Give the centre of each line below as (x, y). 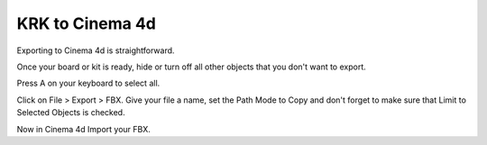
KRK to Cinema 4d (87, 23)
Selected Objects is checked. (71, 113)
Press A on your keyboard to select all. (88, 83)
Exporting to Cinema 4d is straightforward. (96, 50)
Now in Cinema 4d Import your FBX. (83, 129)
